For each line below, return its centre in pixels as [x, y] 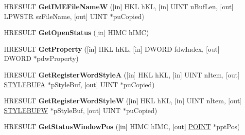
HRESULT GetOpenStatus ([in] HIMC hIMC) [77, 32]
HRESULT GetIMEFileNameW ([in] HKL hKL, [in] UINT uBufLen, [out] [119, 6]
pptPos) [228, 126]
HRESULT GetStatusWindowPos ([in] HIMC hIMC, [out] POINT [107, 126]
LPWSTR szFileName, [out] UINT [56, 16]
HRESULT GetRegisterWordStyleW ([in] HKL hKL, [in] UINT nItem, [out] [123, 101]
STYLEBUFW [26, 110]
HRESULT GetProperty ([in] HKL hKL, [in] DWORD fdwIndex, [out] [112, 48]
